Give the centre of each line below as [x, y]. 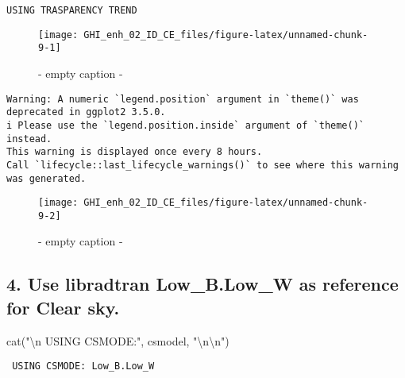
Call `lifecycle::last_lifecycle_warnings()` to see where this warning [202, 165]
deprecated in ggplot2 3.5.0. [86, 112]
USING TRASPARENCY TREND [72, 10]
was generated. [46, 178]
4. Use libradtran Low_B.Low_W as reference [202, 284]
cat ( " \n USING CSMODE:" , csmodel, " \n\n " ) [118, 340]
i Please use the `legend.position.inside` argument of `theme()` [186, 125]
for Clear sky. [63, 307]
